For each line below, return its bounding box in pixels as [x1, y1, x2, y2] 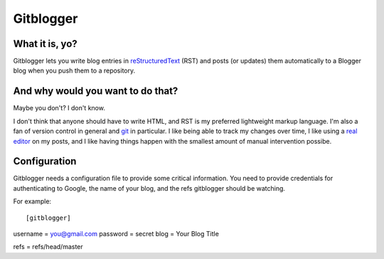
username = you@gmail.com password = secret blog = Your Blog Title [13, 230, 220, 238]
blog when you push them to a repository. [13, 66, 136, 75]
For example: [13, 197, 52, 206]
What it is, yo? [13, 38, 78, 50]
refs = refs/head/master [13, 243, 83, 251]
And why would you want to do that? [13, 85, 178, 97]
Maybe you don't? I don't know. [13, 104, 106, 112]
